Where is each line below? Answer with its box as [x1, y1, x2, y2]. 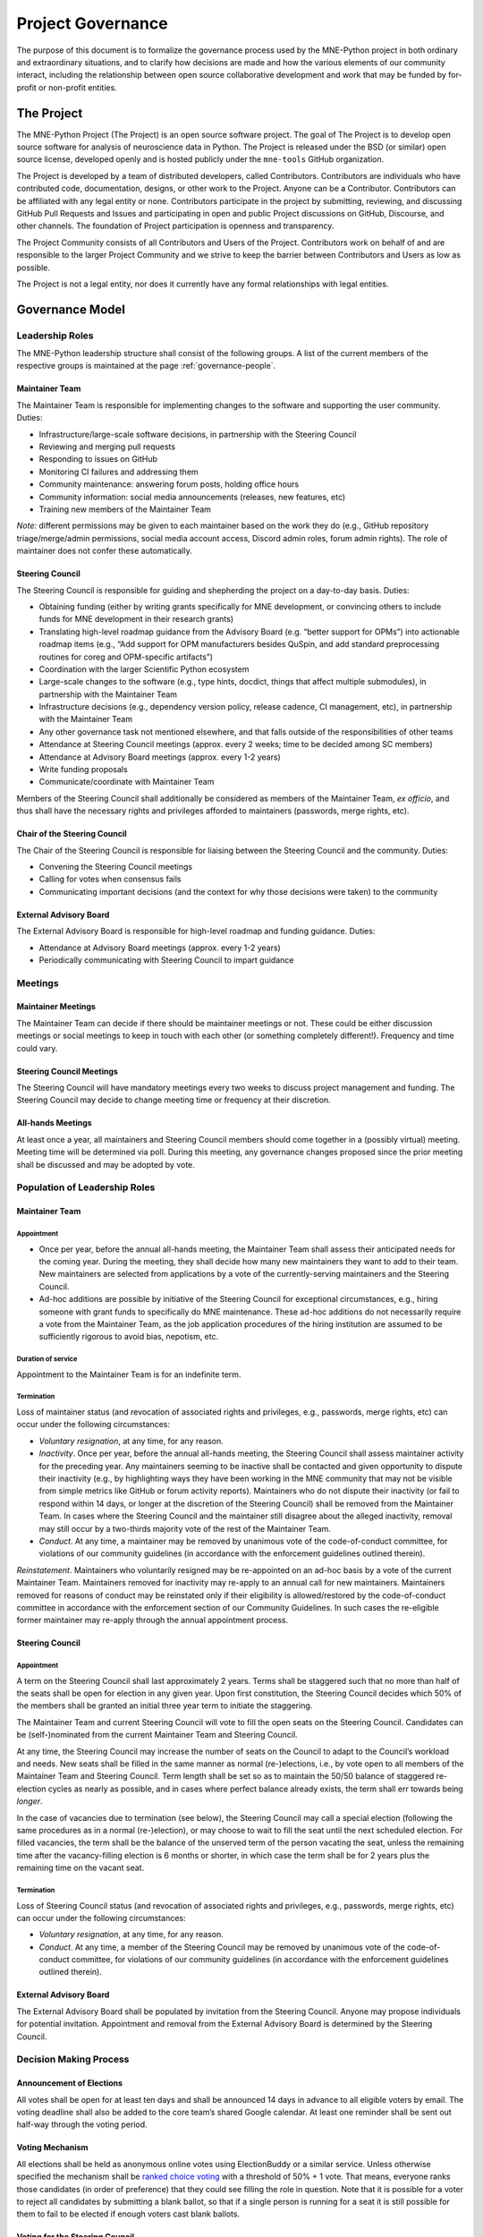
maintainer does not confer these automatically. [16, 546, 192, 557]
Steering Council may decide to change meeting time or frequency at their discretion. [16, 1094, 331, 1105]
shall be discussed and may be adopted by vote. [16, 1159, 196, 1170]
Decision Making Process [16, 2054, 130, 2066]
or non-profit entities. [38, 81, 118, 93]
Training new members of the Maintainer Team [38, 504, 212, 515]
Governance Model [16, 302, 125, 317]
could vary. [16, 1042, 58, 1053]
